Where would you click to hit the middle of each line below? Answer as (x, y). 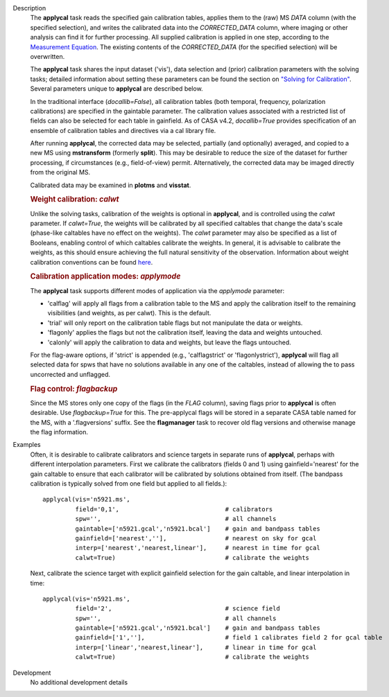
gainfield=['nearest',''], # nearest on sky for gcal (196, 538)
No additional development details (79, 682)
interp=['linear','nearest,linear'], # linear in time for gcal (196, 647)
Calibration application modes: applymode (105, 276)
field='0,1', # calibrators (174, 509)
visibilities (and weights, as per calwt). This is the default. (129, 313)
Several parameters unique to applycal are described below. (117, 89)
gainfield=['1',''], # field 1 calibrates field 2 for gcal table (229, 638)
